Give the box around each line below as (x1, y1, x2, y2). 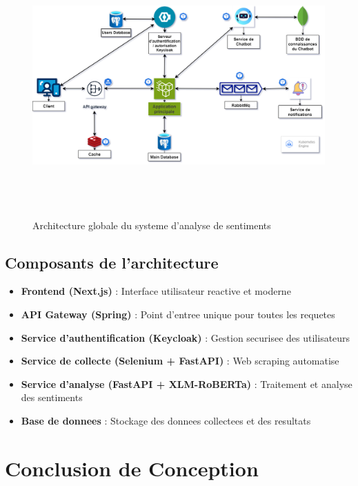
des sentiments (21, 390, 83, 405)
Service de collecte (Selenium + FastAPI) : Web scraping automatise (21, 353, 339, 368)
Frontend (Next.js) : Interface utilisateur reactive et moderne (21, 284, 291, 298)
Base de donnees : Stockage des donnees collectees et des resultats (21, 413, 311, 427)
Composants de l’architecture (5, 251, 219, 273)
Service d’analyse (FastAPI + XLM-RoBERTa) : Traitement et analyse (21, 376, 352, 391)
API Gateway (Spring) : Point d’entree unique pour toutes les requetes (21, 307, 335, 321)
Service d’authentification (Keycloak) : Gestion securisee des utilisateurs (21, 330, 350, 344)
